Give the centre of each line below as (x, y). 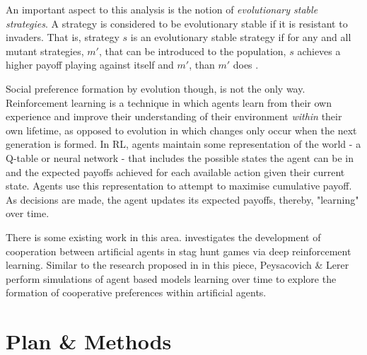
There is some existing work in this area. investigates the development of (163, 237)
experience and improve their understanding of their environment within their (174, 116)
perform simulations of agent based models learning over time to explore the (171, 278)
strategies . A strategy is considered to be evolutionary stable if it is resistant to (177, 23)
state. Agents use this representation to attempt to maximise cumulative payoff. (179, 186)
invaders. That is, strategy (63, 37)
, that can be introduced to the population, (192, 51)
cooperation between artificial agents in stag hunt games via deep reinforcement (179, 251)
